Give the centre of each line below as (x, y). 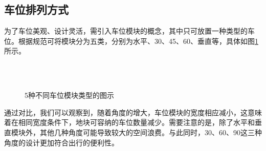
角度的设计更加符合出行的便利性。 (61, 142)
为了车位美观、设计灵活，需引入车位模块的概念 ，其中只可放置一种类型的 (126, 31)
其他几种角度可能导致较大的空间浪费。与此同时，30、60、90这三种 (151, 132)
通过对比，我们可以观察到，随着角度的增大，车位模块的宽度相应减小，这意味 (133, 112)
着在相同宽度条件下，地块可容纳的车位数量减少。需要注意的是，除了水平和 (129, 122)
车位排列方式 (36, 9)
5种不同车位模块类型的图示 (69, 95)
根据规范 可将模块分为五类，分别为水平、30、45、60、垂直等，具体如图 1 (138, 41)
